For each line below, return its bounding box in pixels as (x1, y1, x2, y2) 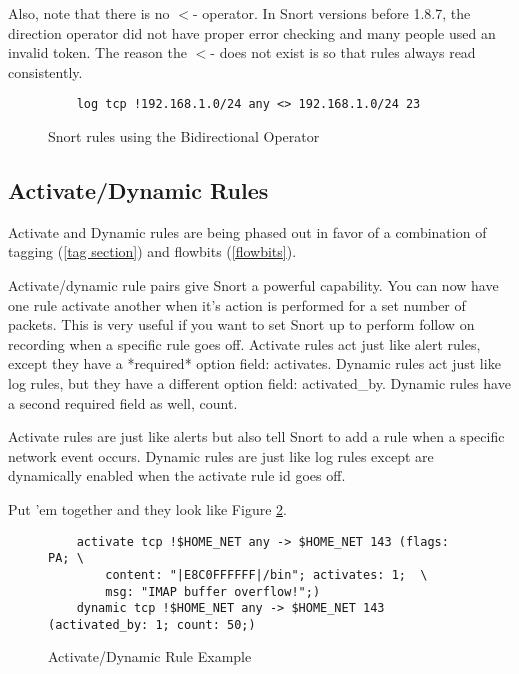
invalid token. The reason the (8, 42, 188, 63)
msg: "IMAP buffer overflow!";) (105, 584, 321, 599)
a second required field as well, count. (8, 392, 238, 413)
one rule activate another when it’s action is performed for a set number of (8, 294, 466, 315)
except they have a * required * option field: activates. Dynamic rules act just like (8, 353, 501, 374)
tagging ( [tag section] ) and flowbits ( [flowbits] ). (8, 241, 297, 262)
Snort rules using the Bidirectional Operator (48, 126, 320, 147)
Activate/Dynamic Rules (8, 175, 269, 206)
